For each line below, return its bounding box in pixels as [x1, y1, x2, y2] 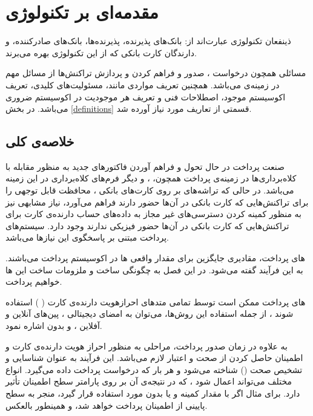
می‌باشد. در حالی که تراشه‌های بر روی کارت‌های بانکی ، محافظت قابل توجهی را [5, 184, 294, 197]
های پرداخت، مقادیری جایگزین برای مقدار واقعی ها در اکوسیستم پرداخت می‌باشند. [5, 252, 305, 264]
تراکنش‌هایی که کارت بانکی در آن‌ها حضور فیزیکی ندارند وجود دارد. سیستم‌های [5, 219, 289, 232]
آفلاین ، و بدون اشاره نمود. [5, 319, 102, 332]
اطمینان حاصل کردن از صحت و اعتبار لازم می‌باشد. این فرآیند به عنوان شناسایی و [5, 351, 303, 364]
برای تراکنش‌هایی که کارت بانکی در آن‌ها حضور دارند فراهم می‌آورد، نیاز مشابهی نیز [5, 195, 309, 208]
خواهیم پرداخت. [5, 275, 62, 288]
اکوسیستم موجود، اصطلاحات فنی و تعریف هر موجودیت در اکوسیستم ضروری [5, 90, 286, 103]
